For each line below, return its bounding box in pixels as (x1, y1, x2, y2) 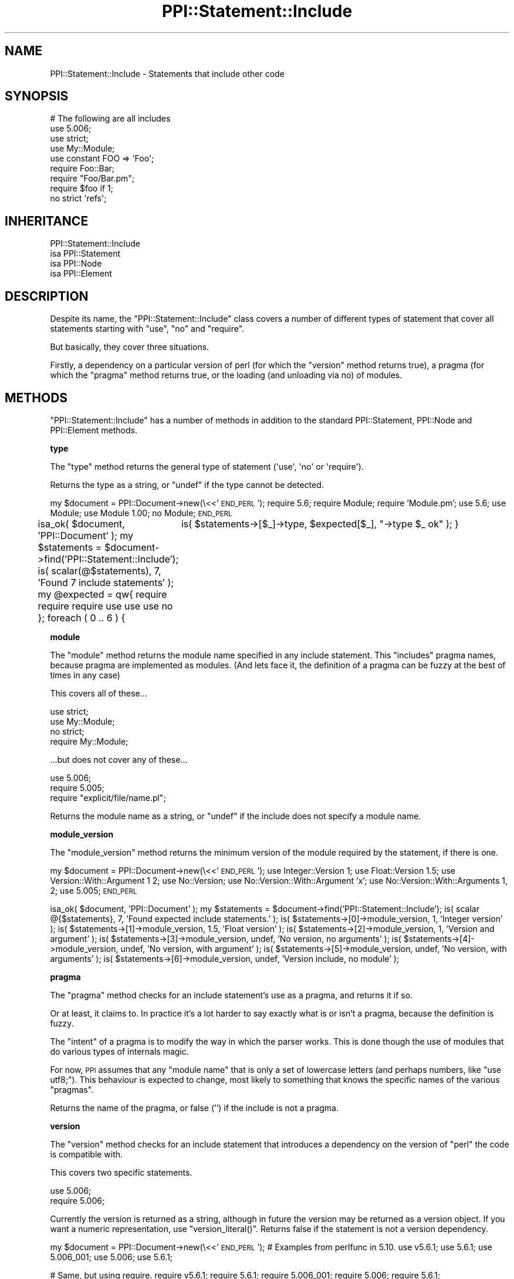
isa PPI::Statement (50, 248, 121, 259)
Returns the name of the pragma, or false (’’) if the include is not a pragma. (50, 1102, 339, 1113)
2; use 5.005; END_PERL (50, 885, 137, 896)
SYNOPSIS (5, 89, 69, 104)
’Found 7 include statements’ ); (38, 576, 174, 588)
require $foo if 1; (50, 183, 113, 194)
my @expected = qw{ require (38, 588, 167, 600)
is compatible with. (50, 1149, 123, 1159)
